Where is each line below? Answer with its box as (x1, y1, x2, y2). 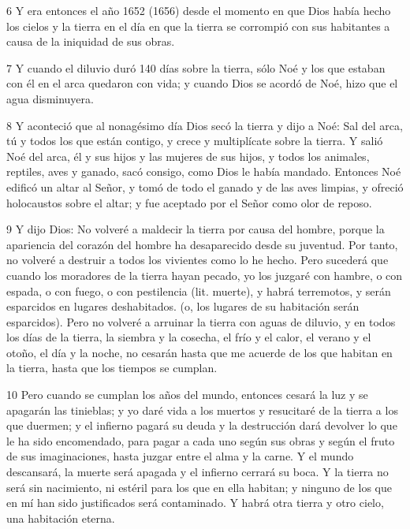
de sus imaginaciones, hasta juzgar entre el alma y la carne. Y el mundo (6, 448, 354, 464)
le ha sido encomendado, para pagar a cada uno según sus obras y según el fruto (6, 432, 395, 449)
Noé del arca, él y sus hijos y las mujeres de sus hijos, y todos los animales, (6, 147, 370, 164)
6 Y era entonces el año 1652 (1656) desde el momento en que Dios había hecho (6, 2, 391, 18)
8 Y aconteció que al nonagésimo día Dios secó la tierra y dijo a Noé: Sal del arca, (6, 117, 403, 133)
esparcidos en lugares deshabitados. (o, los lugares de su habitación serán (6, 298, 360, 315)
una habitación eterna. (6, 509, 115, 526)
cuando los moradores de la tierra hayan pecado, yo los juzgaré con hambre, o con (6, 266, 403, 283)
